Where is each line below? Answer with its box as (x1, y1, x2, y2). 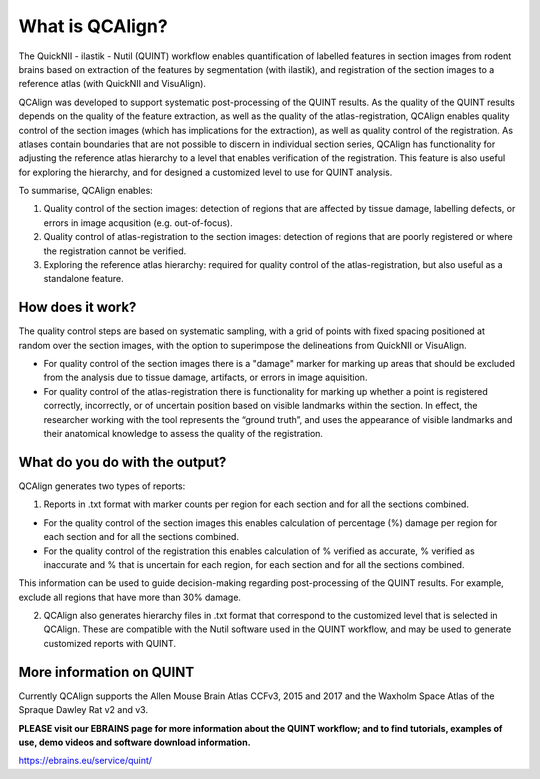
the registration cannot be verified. (43, 245, 187, 257)
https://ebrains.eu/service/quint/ (18, 755, 153, 767)
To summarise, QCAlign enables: (18, 185, 154, 197)
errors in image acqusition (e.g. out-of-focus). (43, 216, 234, 229)
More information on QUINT (18, 663, 195, 680)
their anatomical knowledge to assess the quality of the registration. (43, 428, 324, 440)
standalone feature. (43, 273, 124, 285)
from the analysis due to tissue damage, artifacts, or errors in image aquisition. (43, 371, 368, 384)
